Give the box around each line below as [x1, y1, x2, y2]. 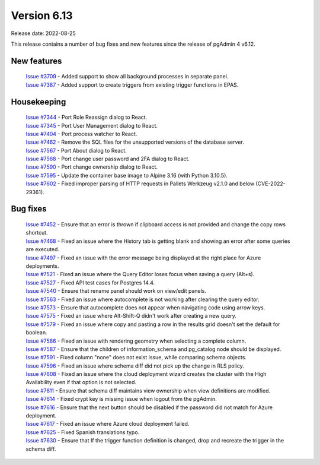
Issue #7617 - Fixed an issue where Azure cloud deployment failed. [25, 420, 190, 428]
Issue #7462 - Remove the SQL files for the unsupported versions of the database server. [25, 138, 244, 145]
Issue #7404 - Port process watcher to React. [25, 130, 137, 137]
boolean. [25, 329, 47, 336]
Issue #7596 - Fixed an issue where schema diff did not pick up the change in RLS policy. [25, 362, 244, 369]
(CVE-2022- [255, 180, 286, 187]
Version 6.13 [11, 9, 73, 22]
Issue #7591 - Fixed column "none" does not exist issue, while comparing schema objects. [25, 354, 247, 361]
